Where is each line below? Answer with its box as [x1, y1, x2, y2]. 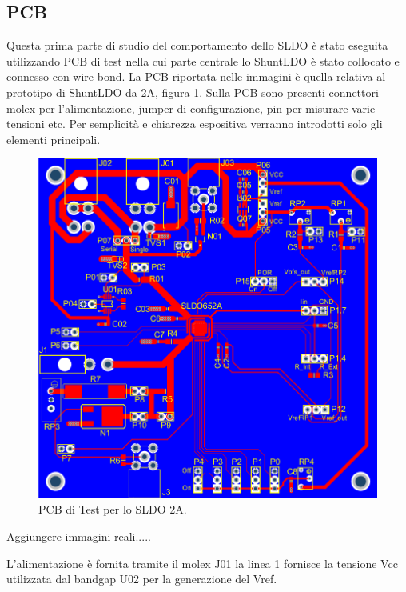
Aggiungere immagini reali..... [6, 528, 151, 545]
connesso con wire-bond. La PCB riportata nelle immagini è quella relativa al [6, 68, 386, 85]
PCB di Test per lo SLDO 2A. [38, 501, 187, 518]
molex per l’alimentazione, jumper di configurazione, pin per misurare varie [6, 99, 376, 116]
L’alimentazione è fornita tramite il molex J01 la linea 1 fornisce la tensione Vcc [6, 554, 398, 571]
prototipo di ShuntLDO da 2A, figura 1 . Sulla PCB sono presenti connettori [6, 83, 379, 100]
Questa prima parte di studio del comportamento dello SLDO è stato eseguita [6, 37, 388, 54]
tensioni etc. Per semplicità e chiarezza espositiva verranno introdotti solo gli [6, 115, 383, 132]
